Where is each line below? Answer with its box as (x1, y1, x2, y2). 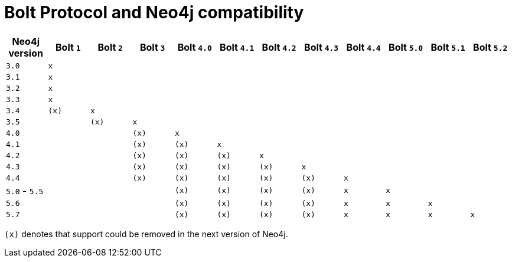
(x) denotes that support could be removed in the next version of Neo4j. (4, 228, 288, 239)
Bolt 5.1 (431, 41, 465, 53)
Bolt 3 (139, 41, 165, 53)
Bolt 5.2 (473, 41, 508, 53)
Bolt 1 (56, 41, 81, 53)
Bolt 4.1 (220, 41, 255, 53)
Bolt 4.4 (346, 41, 381, 53)
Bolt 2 (97, 41, 123, 53)
